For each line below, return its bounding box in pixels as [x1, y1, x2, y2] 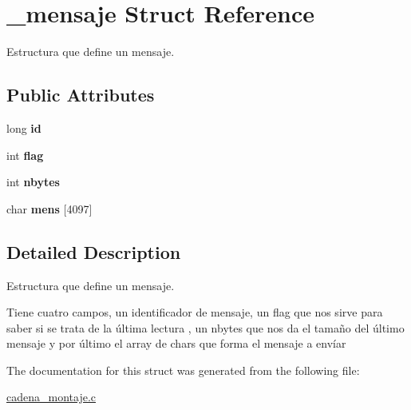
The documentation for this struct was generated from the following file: [6, 361, 360, 378]
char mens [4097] [6, 200, 93, 217]
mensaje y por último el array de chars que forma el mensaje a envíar [6, 335, 346, 352]
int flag [6, 146, 44, 163]
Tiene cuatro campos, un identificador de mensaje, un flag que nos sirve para [6, 304, 383, 320]
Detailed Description [6, 239, 181, 264]
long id [6, 119, 41, 136]
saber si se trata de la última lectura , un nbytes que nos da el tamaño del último [6, 319, 405, 336]
